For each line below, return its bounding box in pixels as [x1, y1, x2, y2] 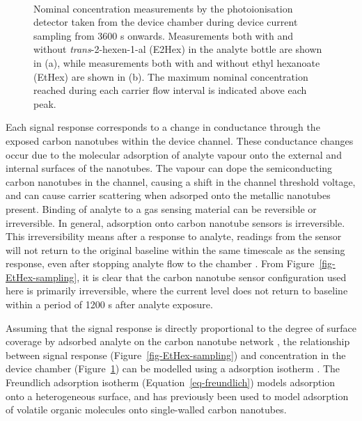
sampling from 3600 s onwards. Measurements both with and [33, 28, 294, 42]
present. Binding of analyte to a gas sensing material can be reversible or [6, 201, 317, 216]
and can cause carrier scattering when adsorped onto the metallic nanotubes [6, 188, 331, 202]
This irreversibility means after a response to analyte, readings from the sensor [6, 229, 342, 244]
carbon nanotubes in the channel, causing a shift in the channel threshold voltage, [6, 174, 356, 189]
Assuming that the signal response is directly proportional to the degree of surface [6, 320, 356, 335]
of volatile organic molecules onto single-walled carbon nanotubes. [6, 402, 287, 417]
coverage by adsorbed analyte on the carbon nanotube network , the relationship [6, 334, 350, 349]
